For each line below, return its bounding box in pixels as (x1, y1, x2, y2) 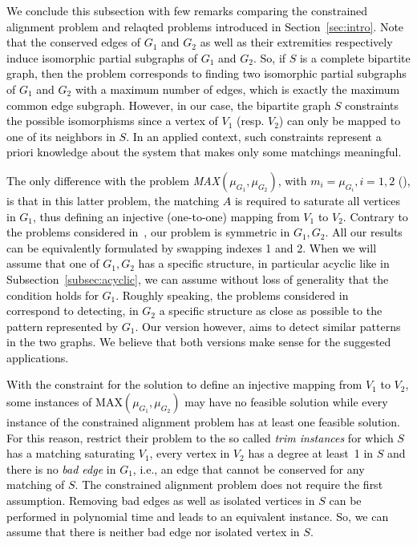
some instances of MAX (6, 394, 123, 410)
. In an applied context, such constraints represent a (126, 127, 382, 144)
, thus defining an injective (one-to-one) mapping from (33, 208, 300, 224)
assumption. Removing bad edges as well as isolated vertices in (6, 492, 315, 509)
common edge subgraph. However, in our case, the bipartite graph (6, 96, 331, 113)
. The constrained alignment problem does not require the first (75, 476, 383, 493)
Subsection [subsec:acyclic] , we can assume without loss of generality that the (6, 270, 389, 287)
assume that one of (6, 255, 99, 272)
